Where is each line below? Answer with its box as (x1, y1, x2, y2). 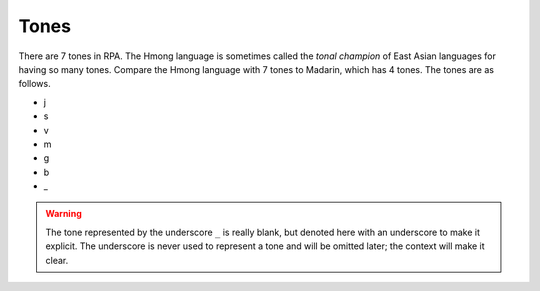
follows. (18, 78, 51, 90)
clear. (45, 254, 69, 266)
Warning (45, 208, 82, 220)
